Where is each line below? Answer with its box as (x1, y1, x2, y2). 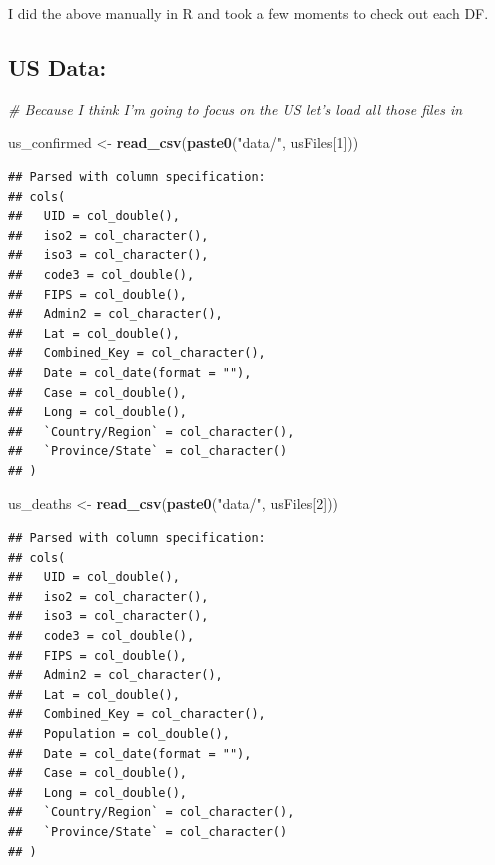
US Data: (8, 51, 107, 82)
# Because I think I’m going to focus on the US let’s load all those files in (8, 98, 463, 119)
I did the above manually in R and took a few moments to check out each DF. (8, 3, 489, 23)
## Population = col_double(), (8, 727, 230, 742)
